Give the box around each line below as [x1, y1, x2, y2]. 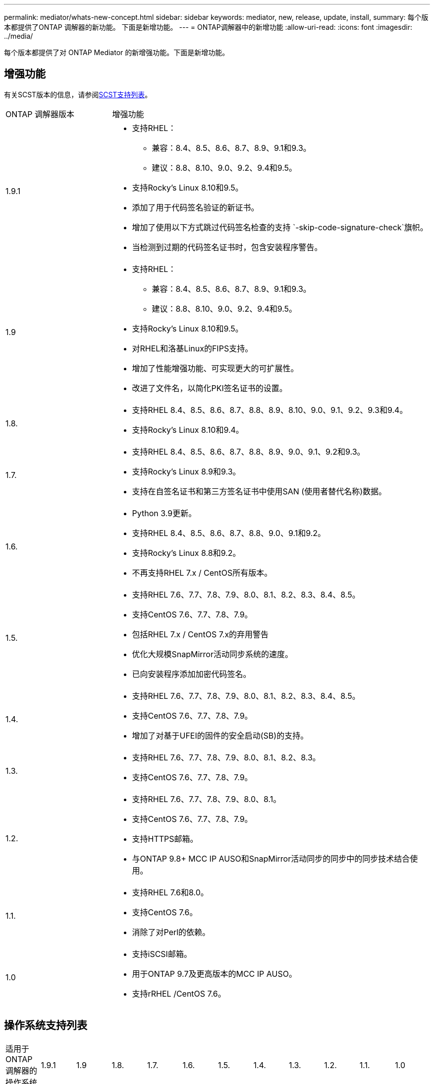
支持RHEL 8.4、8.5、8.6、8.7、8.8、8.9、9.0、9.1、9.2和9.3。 [132, 446, 365, 457]
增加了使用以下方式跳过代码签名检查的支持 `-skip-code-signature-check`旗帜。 [132, 222, 428, 232]
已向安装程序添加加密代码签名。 [132, 669, 251, 679]
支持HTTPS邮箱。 [132, 833, 198, 844]
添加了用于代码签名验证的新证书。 [132, 202, 259, 212]
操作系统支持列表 [4, 1019, 87, 1032]
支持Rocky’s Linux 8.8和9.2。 [132, 547, 241, 558]
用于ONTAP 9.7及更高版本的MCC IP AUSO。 [132, 968, 297, 979]
